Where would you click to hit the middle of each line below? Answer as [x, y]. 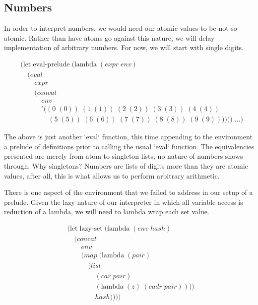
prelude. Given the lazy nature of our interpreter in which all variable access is [124, 202]
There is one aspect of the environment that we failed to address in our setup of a [129, 192]
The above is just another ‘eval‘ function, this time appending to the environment [128, 137]
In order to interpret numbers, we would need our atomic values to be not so [121, 28]
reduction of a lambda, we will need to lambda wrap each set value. [107, 212]
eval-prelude [51, 64]
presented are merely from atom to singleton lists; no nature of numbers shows [124, 156]
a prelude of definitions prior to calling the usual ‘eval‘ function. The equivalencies [129, 146]
